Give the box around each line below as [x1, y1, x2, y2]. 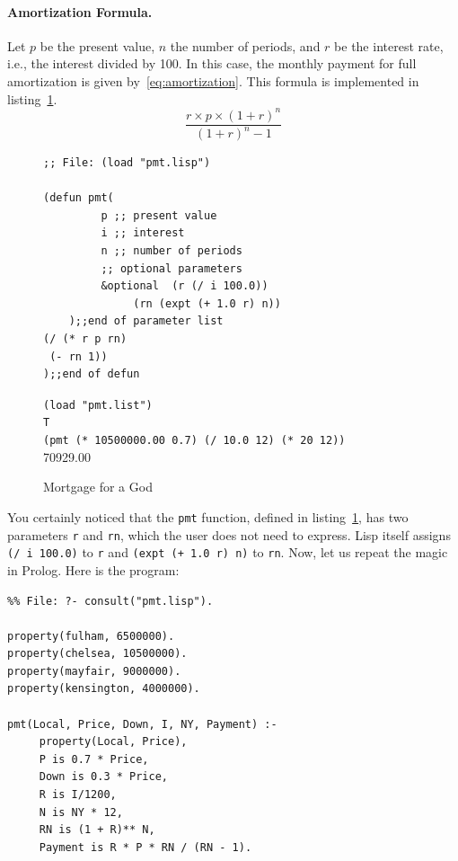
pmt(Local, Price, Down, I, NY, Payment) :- [7, 717, 277, 731]
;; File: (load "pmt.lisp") [43, 156, 211, 170]
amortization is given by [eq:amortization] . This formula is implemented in [7, 71, 419, 90]
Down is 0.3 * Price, [39, 770, 168, 784]
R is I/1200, [39, 788, 117, 802]
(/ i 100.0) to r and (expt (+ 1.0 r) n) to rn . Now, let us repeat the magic [7, 543, 448, 562]
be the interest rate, [334, 36, 444, 55]
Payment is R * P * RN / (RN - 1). [39, 840, 252, 854]
